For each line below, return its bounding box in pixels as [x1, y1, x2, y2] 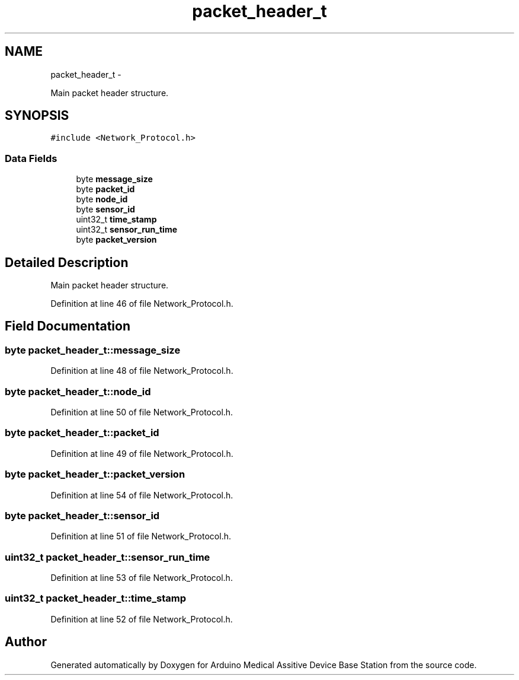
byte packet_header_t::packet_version [5, 468, 185, 481]
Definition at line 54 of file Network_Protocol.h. [50, 490, 233, 500]
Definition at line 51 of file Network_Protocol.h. [50, 531, 231, 542]
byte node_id [76, 194, 128, 205]
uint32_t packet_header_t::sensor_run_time [5, 551, 210, 563]
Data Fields [5, 152, 57, 164]
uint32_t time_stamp [76, 214, 157, 225]
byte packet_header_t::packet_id [5, 427, 159, 439]
